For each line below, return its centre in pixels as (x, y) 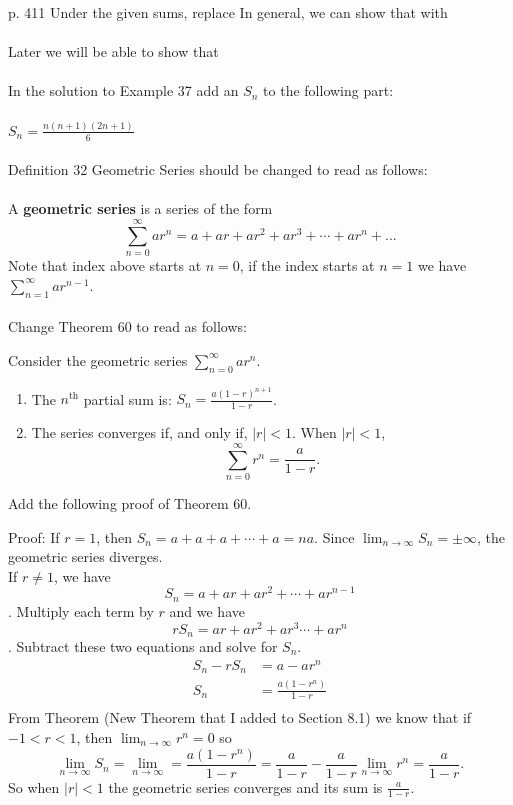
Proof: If (34, 536)
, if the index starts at (307, 265)
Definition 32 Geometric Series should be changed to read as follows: (218, 169)
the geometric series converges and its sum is (245, 786)
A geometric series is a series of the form (140, 208)
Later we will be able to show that (113, 51)
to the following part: (328, 90)
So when (34, 786)
